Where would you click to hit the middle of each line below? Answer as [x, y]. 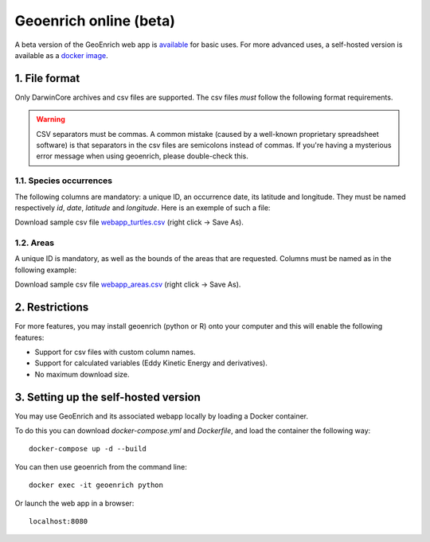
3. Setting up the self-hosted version [107, 397]
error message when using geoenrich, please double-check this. [142, 156]
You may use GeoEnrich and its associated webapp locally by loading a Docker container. [161, 416]
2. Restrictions [52, 308]
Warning [51, 119]
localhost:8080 [59, 521]
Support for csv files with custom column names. [115, 352]
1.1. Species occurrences [64, 181]
